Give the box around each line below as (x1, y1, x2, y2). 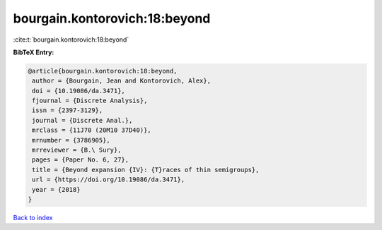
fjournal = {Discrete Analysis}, (32, 97, 148, 105)
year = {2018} (32, 186, 81, 193)
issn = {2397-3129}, (32, 107, 103, 114)
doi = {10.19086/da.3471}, (32, 87, 125, 95)
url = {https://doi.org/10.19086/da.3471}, (32, 176, 185, 183)
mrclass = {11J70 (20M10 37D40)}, (32, 126, 151, 134)
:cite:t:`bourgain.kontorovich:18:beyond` (13, 35, 129, 44)
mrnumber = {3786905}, (32, 136, 111, 144)
